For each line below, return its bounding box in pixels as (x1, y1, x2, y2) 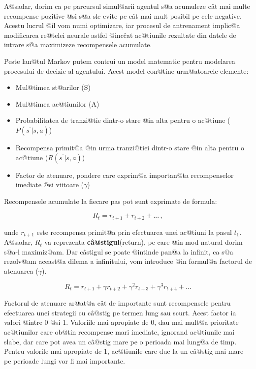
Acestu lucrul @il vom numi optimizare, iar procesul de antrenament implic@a (4, 20, 240, 30)
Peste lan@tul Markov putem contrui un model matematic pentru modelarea (4, 56, 235, 66)
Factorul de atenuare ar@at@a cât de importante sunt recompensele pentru (4, 298, 231, 308)
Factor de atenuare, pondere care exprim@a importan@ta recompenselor (15, 170, 234, 180)
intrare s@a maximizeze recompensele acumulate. (4, 39, 152, 50)
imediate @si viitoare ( (15, 179, 84, 190)
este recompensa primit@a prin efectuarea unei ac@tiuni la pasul (36, 227, 232, 237)
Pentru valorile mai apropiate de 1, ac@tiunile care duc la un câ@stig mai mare (4, 346, 244, 356)
